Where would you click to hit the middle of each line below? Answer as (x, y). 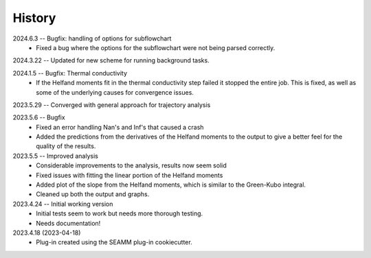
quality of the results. (66, 146)
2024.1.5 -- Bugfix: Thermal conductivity (70, 73)
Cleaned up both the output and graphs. (93, 194)
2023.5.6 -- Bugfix (39, 117)
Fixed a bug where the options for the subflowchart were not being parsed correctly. (156, 47)
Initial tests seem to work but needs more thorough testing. (120, 213)
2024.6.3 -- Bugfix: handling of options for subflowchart (92, 38)
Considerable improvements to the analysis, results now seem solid (131, 165)
